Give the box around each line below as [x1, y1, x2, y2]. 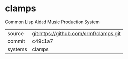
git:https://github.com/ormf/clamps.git [32, 30, 121, 37]
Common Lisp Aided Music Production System [5, 19, 100, 25]
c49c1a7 [32, 38, 53, 44]
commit [7, 38, 25, 44]
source [7, 30, 24, 37]
